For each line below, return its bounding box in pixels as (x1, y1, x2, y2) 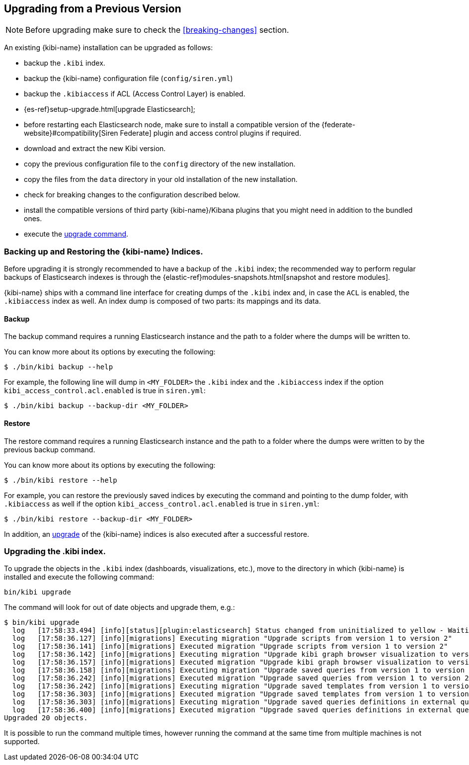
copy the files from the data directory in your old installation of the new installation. (24, 175, 298, 184)
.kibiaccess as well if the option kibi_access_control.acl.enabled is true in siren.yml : (4, 499, 319, 508)
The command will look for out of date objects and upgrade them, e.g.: (4, 603, 235, 612)
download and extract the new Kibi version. (24, 144, 166, 153)
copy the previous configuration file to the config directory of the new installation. (24, 160, 296, 169)
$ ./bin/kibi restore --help (4, 476, 117, 484)
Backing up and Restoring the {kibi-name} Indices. (4, 246, 203, 256)
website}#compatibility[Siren (24, 129, 118, 138)
